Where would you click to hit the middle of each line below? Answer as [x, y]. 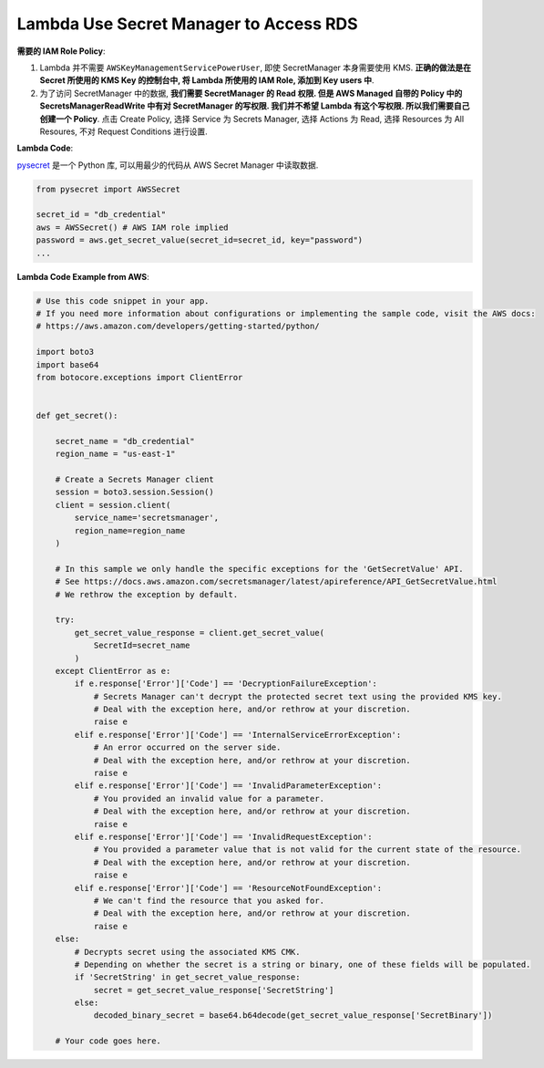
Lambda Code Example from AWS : [83, 276]
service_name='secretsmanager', [146, 518]
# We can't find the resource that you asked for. [209, 900]
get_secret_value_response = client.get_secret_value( [200, 633]
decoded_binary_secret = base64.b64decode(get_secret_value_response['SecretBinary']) [293, 1016]
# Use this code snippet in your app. [123, 301]
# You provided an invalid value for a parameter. [209, 798]
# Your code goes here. [108, 1041]
